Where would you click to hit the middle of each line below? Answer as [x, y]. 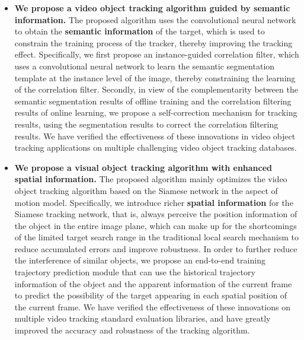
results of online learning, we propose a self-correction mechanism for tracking [156, 112]
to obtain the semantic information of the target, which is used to [140, 31]
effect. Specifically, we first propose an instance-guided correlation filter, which [157, 54]
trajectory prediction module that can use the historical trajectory [135, 272]
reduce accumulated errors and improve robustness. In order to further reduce [156, 248]
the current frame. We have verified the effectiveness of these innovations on [152, 306]
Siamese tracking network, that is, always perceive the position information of [156, 214]
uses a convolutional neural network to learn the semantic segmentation [145, 66]
